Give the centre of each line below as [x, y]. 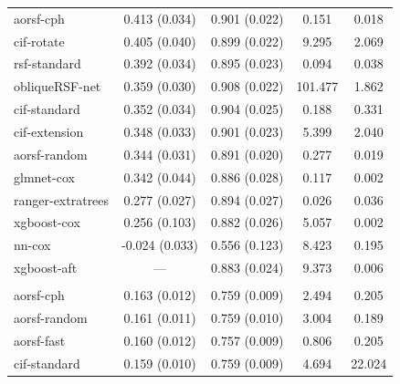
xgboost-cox [47, 222]
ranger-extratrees [62, 199]
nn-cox [32, 245]
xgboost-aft [46, 268]
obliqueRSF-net [58, 86]
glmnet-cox [44, 176]
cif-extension [49, 131]
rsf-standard [47, 63]
